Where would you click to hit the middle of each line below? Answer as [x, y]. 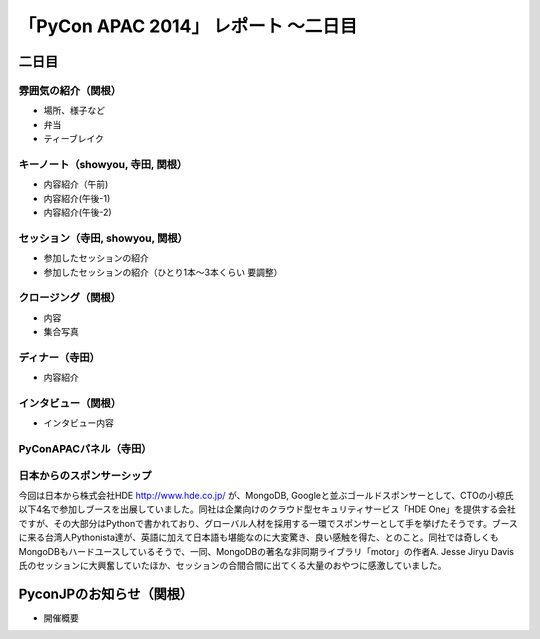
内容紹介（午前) [76, 184]
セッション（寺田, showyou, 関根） [103, 238]
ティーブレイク [74, 139]
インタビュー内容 [78, 423]
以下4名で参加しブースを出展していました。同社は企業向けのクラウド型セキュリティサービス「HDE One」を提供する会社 [267, 509]
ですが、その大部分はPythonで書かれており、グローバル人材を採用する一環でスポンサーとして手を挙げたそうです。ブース [268, 523]
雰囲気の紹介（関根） [70, 90]
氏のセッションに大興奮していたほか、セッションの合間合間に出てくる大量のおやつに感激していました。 [232, 566]
